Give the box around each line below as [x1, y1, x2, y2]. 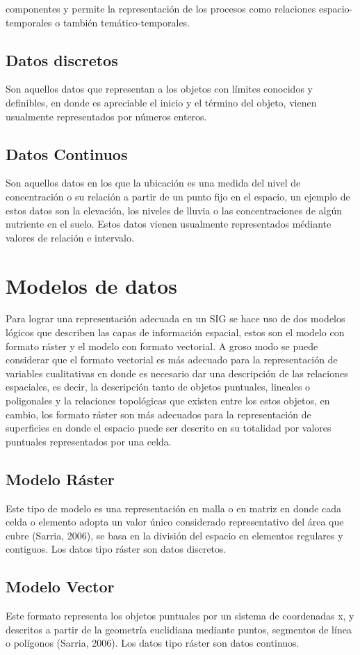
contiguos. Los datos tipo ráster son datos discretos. [6, 542, 227, 556]
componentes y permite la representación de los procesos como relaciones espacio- [6, 1, 353, 15]
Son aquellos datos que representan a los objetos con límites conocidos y [6, 81, 313, 96]
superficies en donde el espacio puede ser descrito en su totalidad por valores [6, 420, 332, 435]
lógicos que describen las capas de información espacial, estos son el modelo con [6, 325, 345, 340]
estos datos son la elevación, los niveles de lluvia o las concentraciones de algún [6, 203, 342, 217]
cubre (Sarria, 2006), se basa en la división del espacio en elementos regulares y [6, 528, 343, 542]
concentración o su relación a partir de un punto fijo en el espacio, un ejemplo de [6, 189, 350, 203]
